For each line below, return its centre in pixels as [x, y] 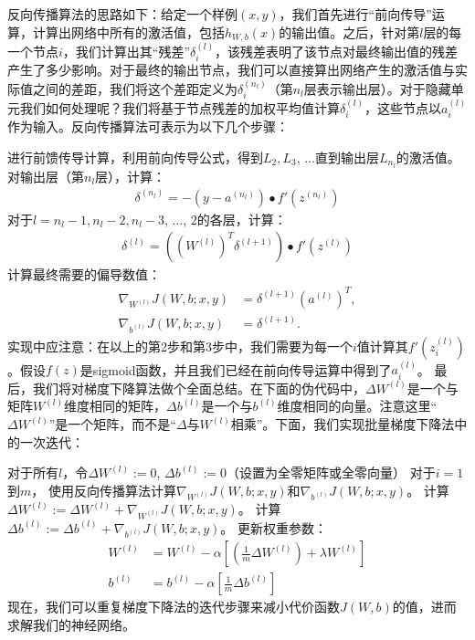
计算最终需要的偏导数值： [84, 274]
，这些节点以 [403, 107]
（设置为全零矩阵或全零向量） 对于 [331, 472]
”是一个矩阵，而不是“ [112, 424]
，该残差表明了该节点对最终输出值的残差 [337, 51]
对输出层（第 [46, 176]
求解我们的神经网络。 [71, 624]
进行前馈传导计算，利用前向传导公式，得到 [135, 157]
